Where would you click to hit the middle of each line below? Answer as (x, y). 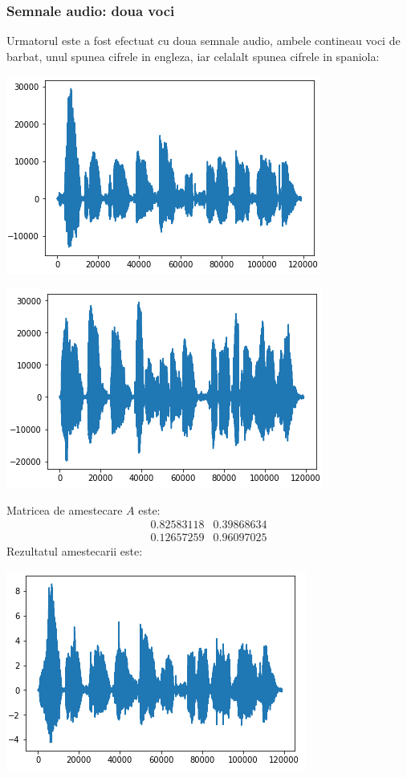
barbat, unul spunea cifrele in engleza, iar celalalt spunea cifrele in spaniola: (193, 56)
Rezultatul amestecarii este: (75, 551)
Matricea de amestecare (65, 509)
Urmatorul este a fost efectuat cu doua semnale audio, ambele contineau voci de (203, 41)
